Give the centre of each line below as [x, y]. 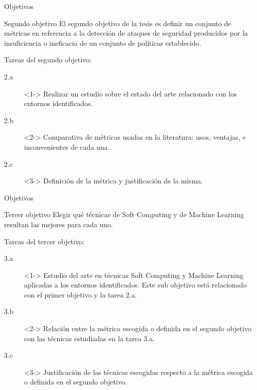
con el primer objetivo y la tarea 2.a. [81, 294]
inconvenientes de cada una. [67, 147]
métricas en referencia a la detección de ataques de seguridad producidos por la [126, 33]
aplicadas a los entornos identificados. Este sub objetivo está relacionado [136, 285]
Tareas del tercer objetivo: [44, 241]
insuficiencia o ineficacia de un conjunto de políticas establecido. [103, 42]
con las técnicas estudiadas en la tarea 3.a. [90, 338]
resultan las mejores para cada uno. [58, 224]
